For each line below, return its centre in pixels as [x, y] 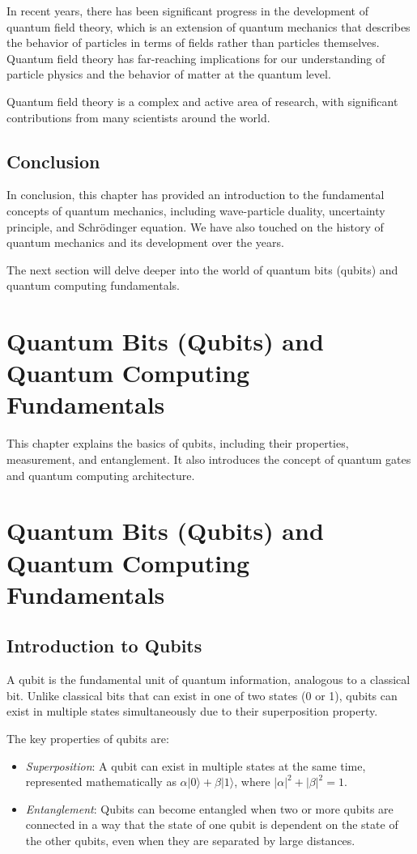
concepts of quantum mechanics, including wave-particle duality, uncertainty [196, 210]
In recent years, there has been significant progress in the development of [187, 11]
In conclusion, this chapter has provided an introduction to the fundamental [196, 195]
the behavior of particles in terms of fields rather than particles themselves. [193, 42]
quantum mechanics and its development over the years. [145, 242]
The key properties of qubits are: [88, 738]
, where [252, 782]
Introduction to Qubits [104, 646]
